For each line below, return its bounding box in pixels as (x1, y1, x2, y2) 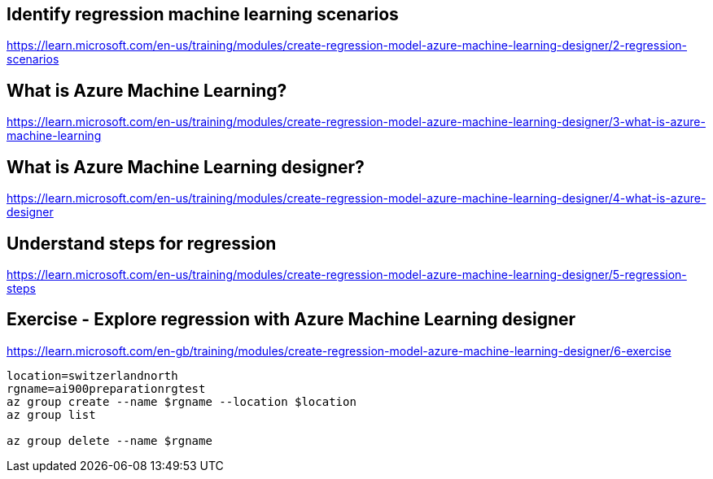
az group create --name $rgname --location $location (7, 394, 356, 408)
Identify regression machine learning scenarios (7, 4, 399, 24)
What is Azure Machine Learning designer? (7, 156, 365, 177)
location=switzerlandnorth (7, 368, 178, 382)
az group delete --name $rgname (7, 433, 212, 447)
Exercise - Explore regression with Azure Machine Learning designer (7, 309, 576, 330)
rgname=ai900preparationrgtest (7, 381, 206, 395)
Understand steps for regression (7, 233, 277, 254)
